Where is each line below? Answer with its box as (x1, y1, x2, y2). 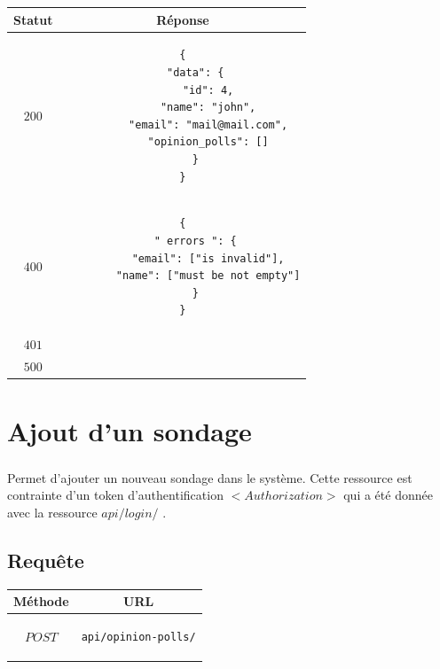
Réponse (156, 10, 209, 28)
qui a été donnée (343, 486, 433, 504)
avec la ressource (7, 503, 98, 522)
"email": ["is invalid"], (131, 252, 285, 265)
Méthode (13, 592, 69, 611)
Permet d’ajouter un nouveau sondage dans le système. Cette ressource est (7, 468, 412, 486)
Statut (13, 10, 53, 28)
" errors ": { (153, 234, 237, 247)
